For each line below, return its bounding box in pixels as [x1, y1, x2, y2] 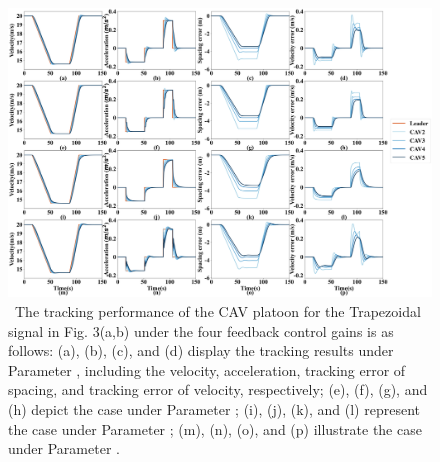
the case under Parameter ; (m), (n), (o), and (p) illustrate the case [8, 418, 422, 439]
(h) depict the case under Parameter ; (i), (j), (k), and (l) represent [8, 398, 420, 419]
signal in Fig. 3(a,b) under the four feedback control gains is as [8, 320, 394, 341]
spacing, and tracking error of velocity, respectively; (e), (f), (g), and [8, 379, 428, 400]
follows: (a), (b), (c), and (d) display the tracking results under [8, 340, 394, 361]
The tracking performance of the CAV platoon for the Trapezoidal [14, 301, 421, 322]
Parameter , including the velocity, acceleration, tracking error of [8, 359, 406, 380]
